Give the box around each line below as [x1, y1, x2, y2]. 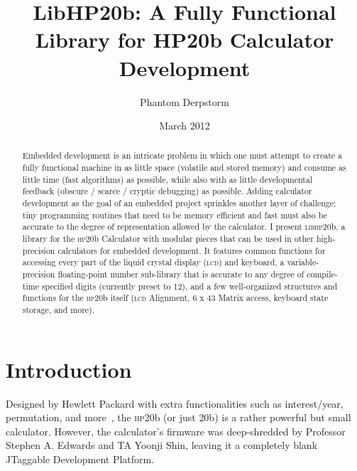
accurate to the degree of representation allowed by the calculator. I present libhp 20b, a [22, 221, 346, 233]
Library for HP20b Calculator [35, 25, 334, 54]
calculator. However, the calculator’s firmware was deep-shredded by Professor [6, 423, 346, 438]
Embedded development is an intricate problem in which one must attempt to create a [22, 149, 343, 162]
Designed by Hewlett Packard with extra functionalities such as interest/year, [6, 396, 344, 411]
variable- [287, 256, 319, 268]
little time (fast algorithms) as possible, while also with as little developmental [22, 173, 313, 185]
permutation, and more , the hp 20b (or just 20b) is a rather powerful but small [6, 410, 351, 425]
